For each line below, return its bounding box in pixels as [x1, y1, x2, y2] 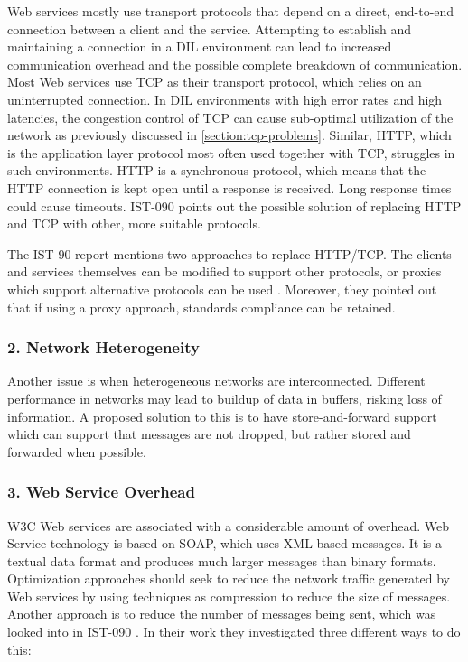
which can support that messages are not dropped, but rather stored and [7, 424, 411, 443]
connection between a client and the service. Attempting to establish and [7, 19, 412, 38]
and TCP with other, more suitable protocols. [7, 214, 261, 233]
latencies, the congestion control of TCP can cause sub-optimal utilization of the [7, 107, 454, 126]
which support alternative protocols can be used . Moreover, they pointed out [7, 279, 437, 298]
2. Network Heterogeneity [7, 336, 200, 359]
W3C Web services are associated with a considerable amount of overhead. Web [7, 516, 449, 535]
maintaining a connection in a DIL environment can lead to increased [7, 37, 392, 56]
